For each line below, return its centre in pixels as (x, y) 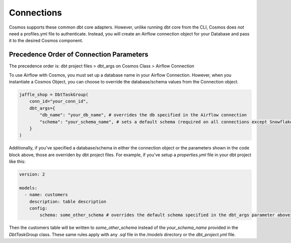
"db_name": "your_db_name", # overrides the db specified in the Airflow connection (143, 115)
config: (39, 208)
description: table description (68, 202)
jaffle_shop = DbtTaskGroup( (54, 95)
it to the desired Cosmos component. (46, 41)
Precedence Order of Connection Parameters (79, 55)
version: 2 (32, 174)
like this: (17, 162)
